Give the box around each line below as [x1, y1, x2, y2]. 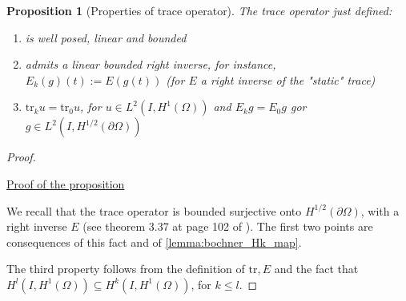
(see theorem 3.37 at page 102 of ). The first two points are [82, 218, 373, 235]
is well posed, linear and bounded [25, 29, 187, 46]
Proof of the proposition [6, 175, 125, 192]
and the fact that [274, 260, 359, 277]
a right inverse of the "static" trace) [200, 71, 376, 88]
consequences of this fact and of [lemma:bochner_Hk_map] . [6, 233, 302, 250]
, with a [360, 202, 400, 219]
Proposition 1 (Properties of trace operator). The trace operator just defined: [6, 2, 392, 18]
